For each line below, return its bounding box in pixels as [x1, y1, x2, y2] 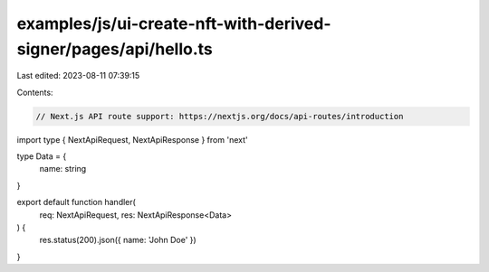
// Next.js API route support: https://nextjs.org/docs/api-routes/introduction [35, 111, 404, 121]
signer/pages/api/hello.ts [16, 39, 213, 59]
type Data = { [16, 151, 67, 162]
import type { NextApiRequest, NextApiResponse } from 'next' [16, 134, 248, 145]
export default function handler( [16, 197, 136, 208]
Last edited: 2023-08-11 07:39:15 [16, 70, 140, 81]
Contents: [16, 87, 53, 98]
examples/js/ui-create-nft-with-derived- [16, 14, 331, 33]
